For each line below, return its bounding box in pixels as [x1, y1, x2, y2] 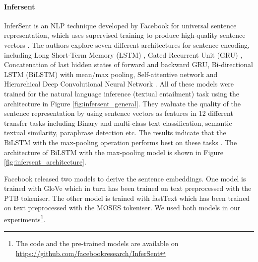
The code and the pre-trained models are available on [15, 238, 179, 249]
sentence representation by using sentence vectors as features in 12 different [4, 108, 233, 118]
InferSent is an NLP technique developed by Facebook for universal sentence [4, 20, 237, 30]
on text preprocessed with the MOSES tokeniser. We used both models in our [4, 202, 241, 213]
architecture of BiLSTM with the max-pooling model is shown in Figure [4, 147, 223, 157]
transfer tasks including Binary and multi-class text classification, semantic [4, 117, 232, 128]
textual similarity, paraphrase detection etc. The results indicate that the [4, 127, 226, 138]
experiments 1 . [4, 213, 46, 224]
